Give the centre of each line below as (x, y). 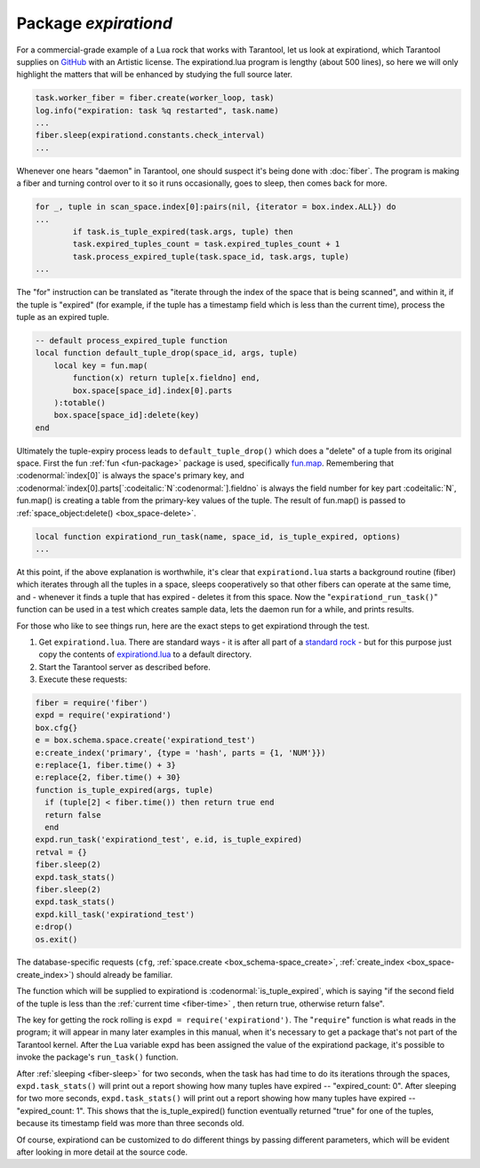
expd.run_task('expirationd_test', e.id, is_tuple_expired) (169, 840)
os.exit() (56, 939)
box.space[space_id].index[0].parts (152, 390)
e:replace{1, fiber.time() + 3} (106, 765)
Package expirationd (95, 23)
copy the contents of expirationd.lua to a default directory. (145, 654)
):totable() (80, 403)
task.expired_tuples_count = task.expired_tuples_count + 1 (206, 244)
